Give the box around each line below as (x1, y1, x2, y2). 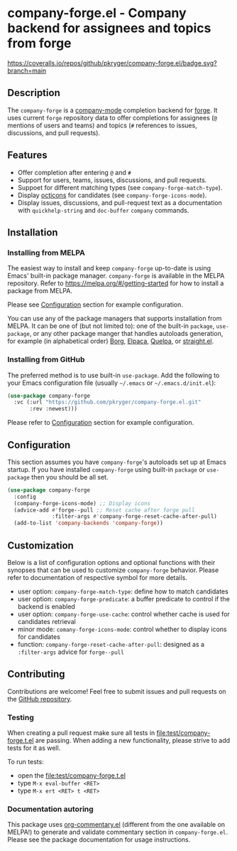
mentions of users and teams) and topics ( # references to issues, (7, 121, 197, 129)
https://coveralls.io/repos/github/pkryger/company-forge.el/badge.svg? (7, 58, 218, 67)
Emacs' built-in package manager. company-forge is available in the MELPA (7, 272, 225, 280)
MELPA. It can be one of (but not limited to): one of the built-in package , (7, 322, 215, 330)
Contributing (7, 668, 65, 680)
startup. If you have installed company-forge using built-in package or (7, 465, 206, 474)
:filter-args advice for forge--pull (17, 647, 124, 656)
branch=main (7, 66, 47, 75)
